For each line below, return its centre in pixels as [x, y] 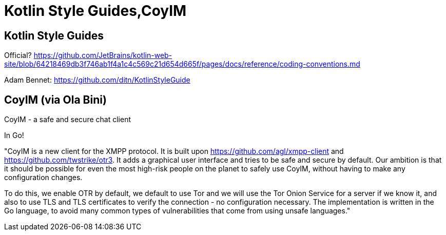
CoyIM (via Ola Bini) [55, 100]
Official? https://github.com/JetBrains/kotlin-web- [88, 55]
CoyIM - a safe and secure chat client [67, 120]
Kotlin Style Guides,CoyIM [95, 11]
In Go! [14, 135]
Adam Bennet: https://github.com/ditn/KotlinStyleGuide [97, 80]
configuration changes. [43, 178]
